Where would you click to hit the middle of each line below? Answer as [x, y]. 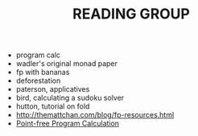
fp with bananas [43, 72]
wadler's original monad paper [67, 64]
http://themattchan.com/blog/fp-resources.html [95, 115]
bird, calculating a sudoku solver [70, 98]
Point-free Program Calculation [67, 124]
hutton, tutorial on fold [53, 106]
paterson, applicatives [53, 89]
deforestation [38, 80]
